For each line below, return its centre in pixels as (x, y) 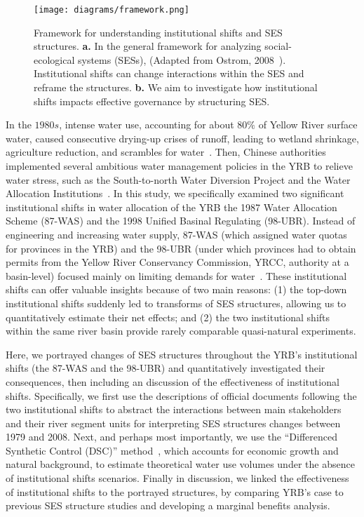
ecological (54, 59)
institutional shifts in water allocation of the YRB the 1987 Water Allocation (171, 207)
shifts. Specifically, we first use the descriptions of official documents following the (181, 395)
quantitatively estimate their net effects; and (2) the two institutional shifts (168, 317)
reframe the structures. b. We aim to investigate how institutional (176, 87)
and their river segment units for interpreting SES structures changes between (173, 423)
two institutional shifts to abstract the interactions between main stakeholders (174, 409)
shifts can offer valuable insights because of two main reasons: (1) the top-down (176, 289)
